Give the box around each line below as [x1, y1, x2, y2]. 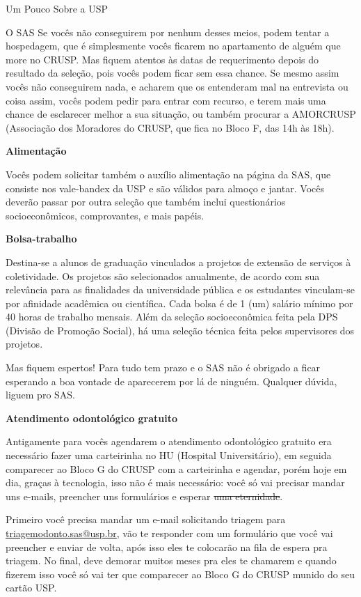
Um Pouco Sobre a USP [6, 1, 109, 15]
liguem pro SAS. [6, 387, 76, 402]
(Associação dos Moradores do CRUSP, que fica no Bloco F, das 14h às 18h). [6, 120, 335, 134]
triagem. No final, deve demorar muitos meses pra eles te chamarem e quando [6, 553, 337, 568]
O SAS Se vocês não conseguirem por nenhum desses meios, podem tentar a [6, 24, 330, 39]
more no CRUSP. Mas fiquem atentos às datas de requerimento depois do [6, 52, 319, 66]
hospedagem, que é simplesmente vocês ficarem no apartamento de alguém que [6, 38, 341, 53]
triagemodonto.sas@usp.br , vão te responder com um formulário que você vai [6, 526, 333, 540]
